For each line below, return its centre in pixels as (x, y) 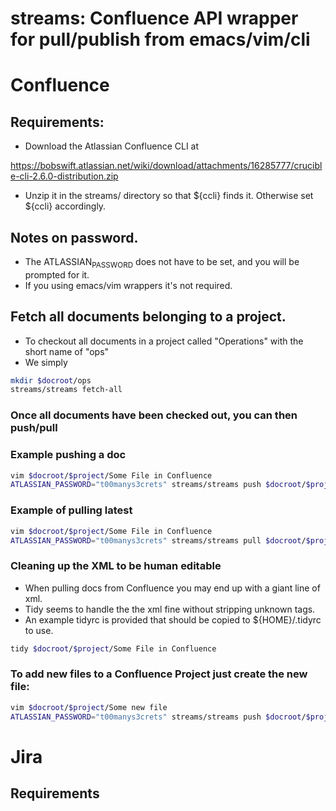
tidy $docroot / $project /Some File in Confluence (113, 648)
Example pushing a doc (68, 455)
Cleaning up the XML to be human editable (116, 566)
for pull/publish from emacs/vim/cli (160, 39)
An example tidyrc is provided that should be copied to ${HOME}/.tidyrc (173, 619)
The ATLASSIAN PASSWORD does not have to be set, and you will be (162, 263)
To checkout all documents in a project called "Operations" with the (164, 341)
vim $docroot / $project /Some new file (89, 707)
